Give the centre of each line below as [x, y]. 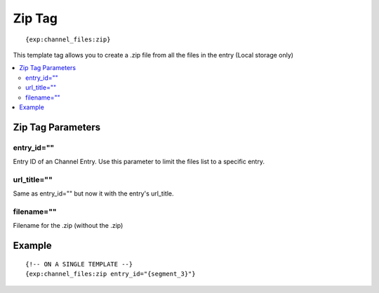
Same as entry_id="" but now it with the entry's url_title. [93, 193]
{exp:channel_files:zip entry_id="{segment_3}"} [111, 274]
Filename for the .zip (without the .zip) [68, 226]
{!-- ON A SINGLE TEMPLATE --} [79, 264]
